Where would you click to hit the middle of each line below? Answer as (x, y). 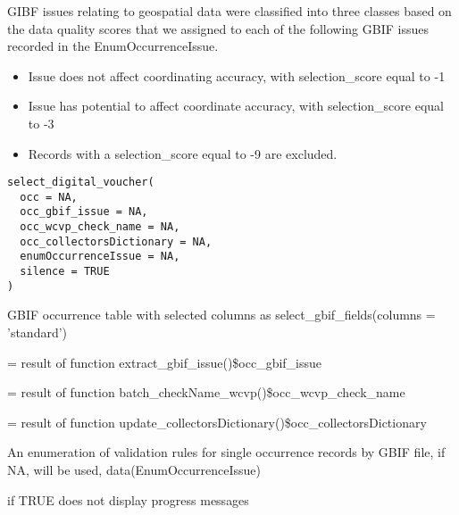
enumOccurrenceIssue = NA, (100, 257)
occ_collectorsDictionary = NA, (116, 241)
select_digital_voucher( (81, 183)
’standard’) (38, 332)
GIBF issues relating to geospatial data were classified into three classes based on (229, 11)
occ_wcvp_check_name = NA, (100, 227)
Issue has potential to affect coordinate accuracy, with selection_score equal (236, 106)
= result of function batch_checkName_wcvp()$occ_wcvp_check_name (206, 392)
